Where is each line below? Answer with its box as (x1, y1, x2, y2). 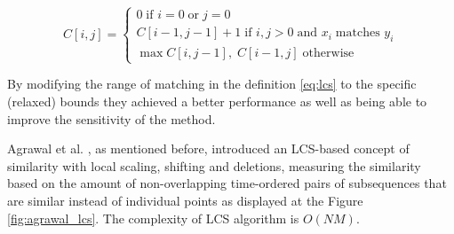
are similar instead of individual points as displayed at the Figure (7, 191, 363, 209)
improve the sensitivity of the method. (7, 109, 216, 128)
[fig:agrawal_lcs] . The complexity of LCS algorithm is (7, 208, 299, 227)
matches (335, 27, 380, 40)
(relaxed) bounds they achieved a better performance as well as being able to (7, 91, 427, 110)
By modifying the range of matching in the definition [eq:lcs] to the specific (7, 74, 417, 93)
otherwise (302, 47, 354, 60)
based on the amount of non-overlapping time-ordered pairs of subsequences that (7, 174, 447, 192)
